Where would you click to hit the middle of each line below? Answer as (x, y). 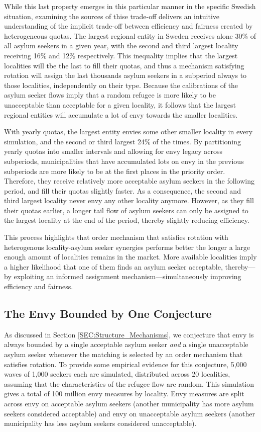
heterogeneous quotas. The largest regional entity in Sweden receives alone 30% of (130, 35)
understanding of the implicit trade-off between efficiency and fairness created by (128, 26)
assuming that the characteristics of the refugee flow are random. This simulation (129, 383)
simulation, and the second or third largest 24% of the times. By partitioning (123, 141)
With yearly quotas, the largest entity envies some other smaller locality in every (128, 132)
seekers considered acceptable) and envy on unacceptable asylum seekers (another (129, 413)
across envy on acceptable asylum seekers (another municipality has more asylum (129, 403)
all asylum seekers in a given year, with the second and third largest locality (121, 46)
